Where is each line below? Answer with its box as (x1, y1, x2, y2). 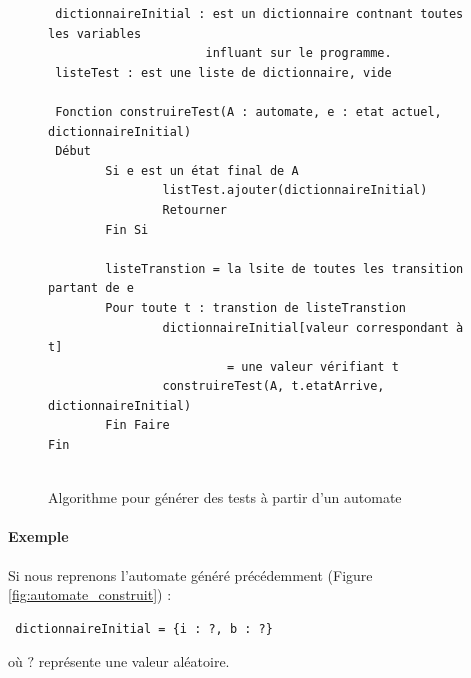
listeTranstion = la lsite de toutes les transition (105, 261, 464, 276)
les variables (48, 26, 142, 41)
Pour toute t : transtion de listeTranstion (105, 300, 406, 315)
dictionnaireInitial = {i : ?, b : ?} (15, 621, 273, 636)
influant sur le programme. (205, 46, 392, 61)
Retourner (162, 202, 227, 217)
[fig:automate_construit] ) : (8, 584, 172, 605)
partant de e (48, 281, 134, 296)
